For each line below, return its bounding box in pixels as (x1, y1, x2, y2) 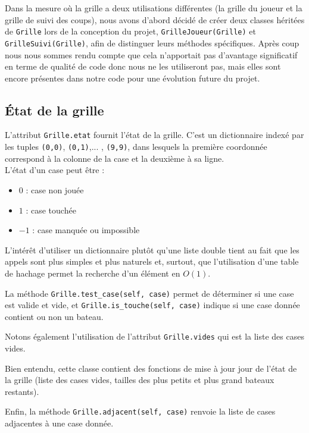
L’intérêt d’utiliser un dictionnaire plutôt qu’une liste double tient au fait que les (5, 243, 299, 256)
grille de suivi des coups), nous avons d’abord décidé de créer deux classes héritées (5, 13, 305, 26)
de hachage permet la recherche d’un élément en (5, 266, 180, 279)
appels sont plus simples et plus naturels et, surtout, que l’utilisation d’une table (5, 255, 299, 268)
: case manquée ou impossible (32, 224, 140, 236)
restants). (5, 385, 39, 397)
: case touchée (26, 203, 76, 216)
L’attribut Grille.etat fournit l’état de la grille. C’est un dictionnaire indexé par (5, 128, 304, 141)
